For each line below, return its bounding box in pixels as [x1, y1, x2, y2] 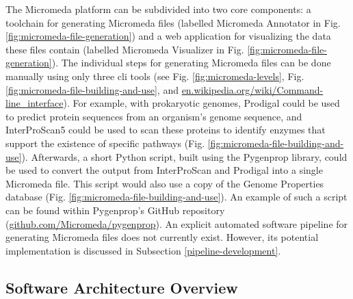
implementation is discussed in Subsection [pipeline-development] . [5, 243, 281, 257]
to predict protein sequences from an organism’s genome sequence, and [5, 109, 302, 123]
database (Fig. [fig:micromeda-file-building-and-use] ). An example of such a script [5, 190, 348, 204]
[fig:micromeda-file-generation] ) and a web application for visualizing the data [5, 29, 331, 43]
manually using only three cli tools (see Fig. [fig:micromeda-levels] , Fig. [5, 68, 304, 83]
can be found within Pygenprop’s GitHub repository [5, 203, 225, 217]
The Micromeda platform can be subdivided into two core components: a [5, 2, 311, 16]
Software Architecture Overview [5, 276, 238, 298]
